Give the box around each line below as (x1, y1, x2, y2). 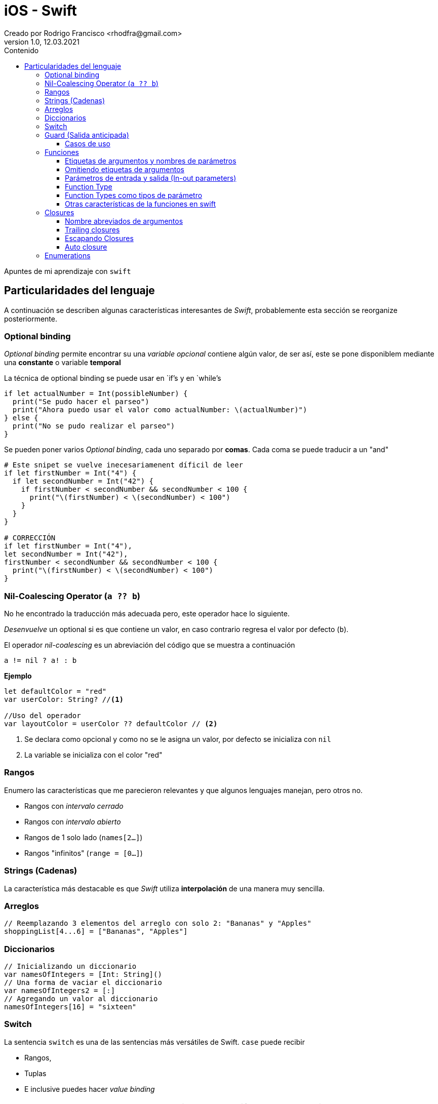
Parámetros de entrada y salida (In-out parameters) (65, 173, 236, 182)
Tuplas (24, 1069, 47, 1078)
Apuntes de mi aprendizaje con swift (4, 266, 131, 275)
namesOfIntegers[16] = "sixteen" (4, 1003, 137, 1011)
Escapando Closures (65, 233, 134, 243)
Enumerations (45, 251, 91, 260)
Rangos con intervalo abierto (24, 817, 121, 826)
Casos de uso (65, 139, 110, 148)
